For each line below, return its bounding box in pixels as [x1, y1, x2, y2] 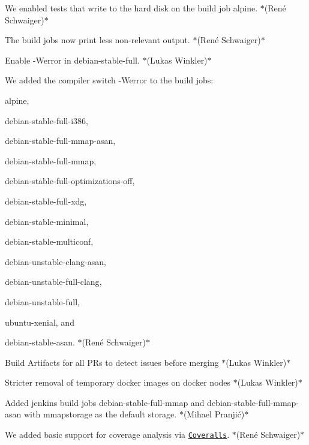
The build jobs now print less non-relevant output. [5, 34, 190, 46]
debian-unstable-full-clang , [5, 275, 102, 288]
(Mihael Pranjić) [183, 408, 245, 420]
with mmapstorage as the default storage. [23, 408, 177, 420]
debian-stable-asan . [5, 336, 75, 348]
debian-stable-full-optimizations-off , [5, 175, 135, 187]
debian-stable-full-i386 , [5, 114, 88, 127]
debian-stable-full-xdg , [5, 194, 87, 207]
